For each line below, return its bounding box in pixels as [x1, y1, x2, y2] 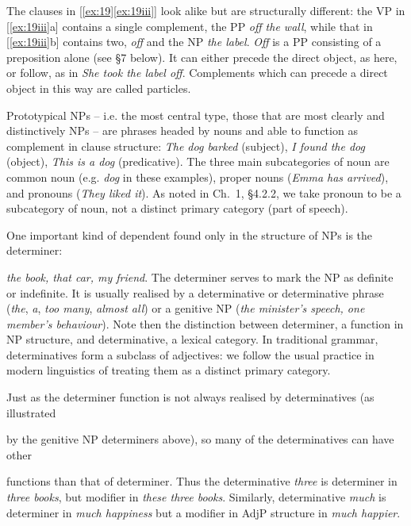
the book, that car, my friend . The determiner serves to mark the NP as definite [6, 268, 394, 285]
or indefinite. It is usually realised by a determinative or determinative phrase [6, 284, 384, 301]
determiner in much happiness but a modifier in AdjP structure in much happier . [6, 504, 401, 520]
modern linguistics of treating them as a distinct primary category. [6, 362, 331, 378]
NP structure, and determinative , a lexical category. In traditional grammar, [6, 331, 378, 347]
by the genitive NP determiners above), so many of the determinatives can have [6, 431, 394, 447]
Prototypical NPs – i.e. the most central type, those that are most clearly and [6, 106, 385, 123]
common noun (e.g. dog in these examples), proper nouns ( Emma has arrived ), [6, 168, 389, 185]
